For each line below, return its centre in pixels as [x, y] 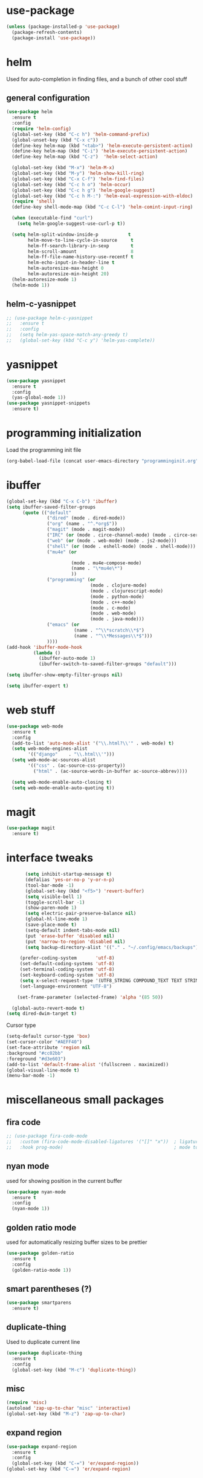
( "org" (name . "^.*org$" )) [82, 524]
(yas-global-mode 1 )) [39, 398]
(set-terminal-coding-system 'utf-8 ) [67, 969]
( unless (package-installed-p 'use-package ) [63, 27]
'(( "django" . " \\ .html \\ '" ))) [71, 754]
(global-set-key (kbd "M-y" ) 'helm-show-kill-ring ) [78, 174]
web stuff [31, 710]
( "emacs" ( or [63, 625]
